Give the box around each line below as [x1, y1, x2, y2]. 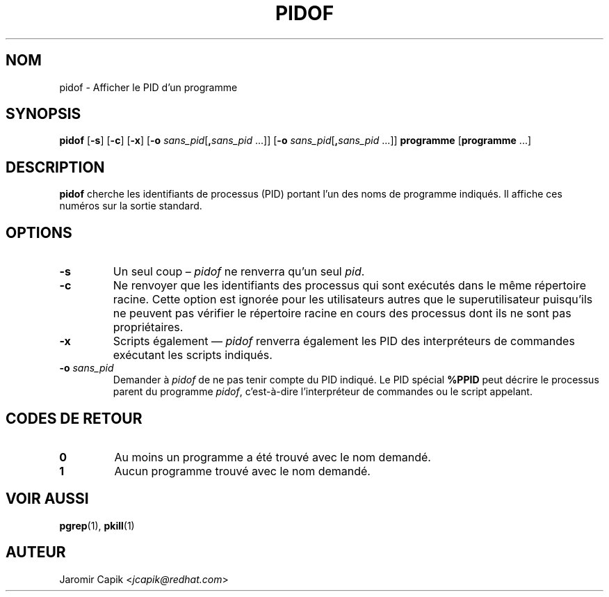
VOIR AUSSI [6, 490, 89, 508]
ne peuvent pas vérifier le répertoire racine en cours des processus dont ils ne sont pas [113, 306, 571, 321]
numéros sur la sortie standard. [59, 200, 202, 212]
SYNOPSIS [6, 105, 81, 123]
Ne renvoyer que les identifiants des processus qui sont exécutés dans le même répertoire [113, 278, 587, 293]
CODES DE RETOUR [6, 409, 143, 427]
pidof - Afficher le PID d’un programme [59, 81, 238, 93]
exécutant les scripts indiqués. [113, 348, 273, 363]
